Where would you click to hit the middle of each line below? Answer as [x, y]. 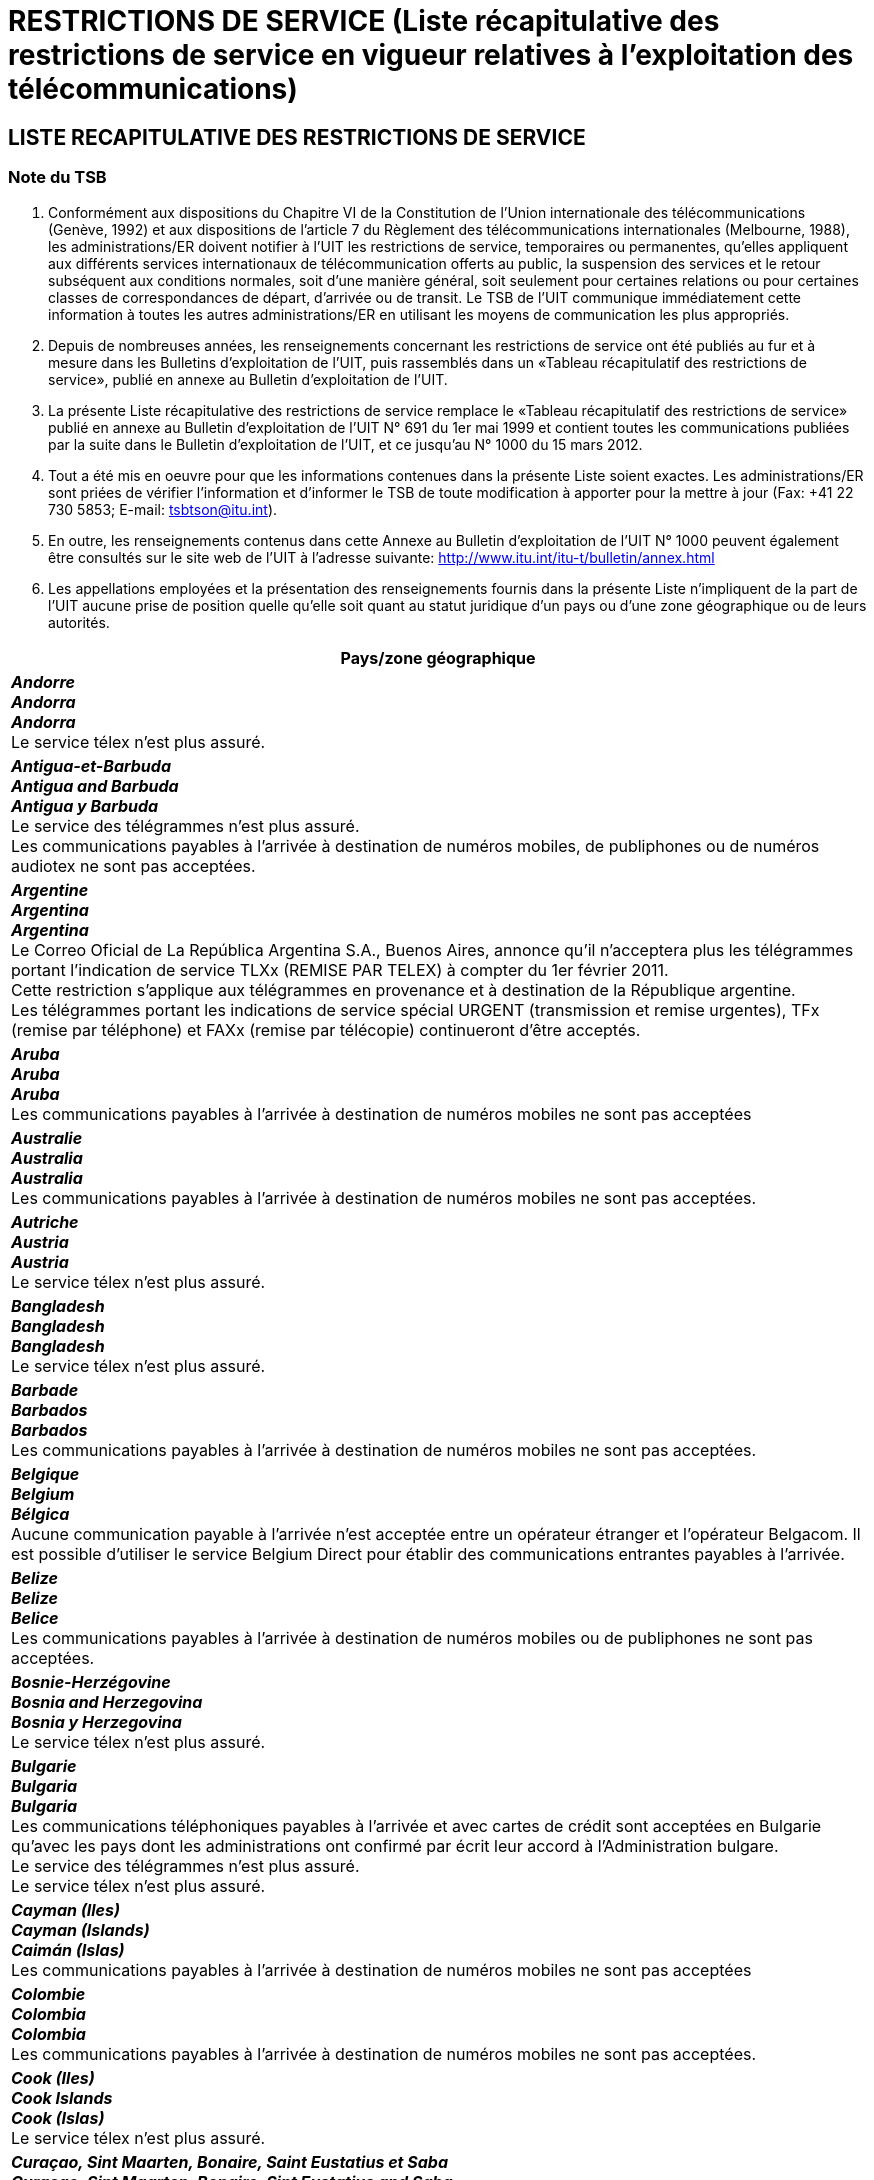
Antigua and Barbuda [95, 785]
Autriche [45, 1221]
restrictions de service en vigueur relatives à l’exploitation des [431, 55]
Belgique [45, 1473]
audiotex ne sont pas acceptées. [133, 865]
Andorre [43, 681]
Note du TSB [57, 177]
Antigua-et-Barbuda [91, 765]
